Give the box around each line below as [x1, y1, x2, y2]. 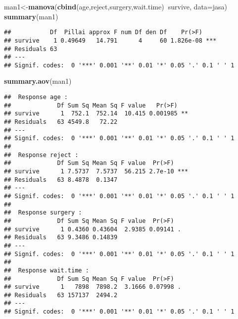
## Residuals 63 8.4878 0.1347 [4, 176, 118, 183]
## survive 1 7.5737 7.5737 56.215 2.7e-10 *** [4, 167, 189, 175]
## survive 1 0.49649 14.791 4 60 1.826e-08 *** [4, 37, 217, 44]
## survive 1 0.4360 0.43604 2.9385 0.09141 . [4, 225, 181, 233]
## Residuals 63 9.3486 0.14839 [4, 234, 118, 241]
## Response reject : [4, 151, 79, 159]
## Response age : [4, 94, 68, 101]
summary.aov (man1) [4, 76, 72, 86]
